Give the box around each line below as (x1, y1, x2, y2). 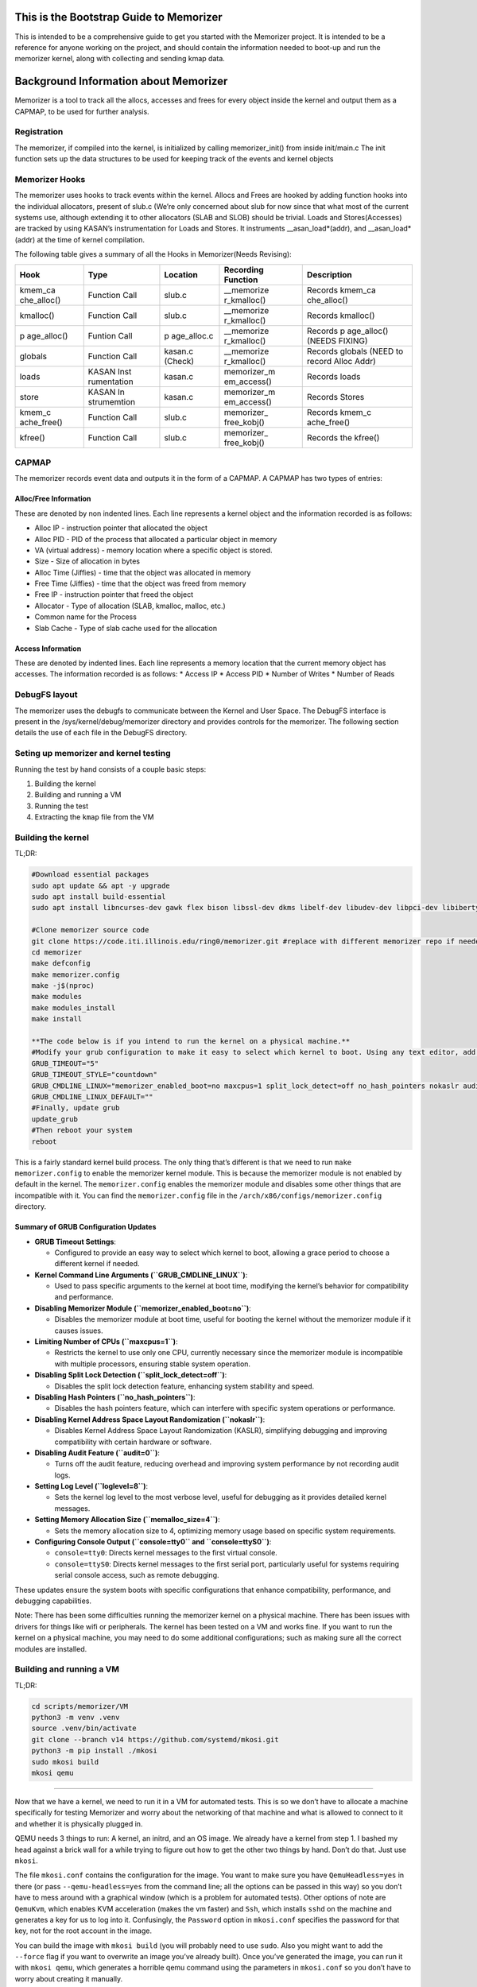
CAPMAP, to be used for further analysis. (14, 107, 150, 116)
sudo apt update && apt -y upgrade (31, 881, 170, 890)
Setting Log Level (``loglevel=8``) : (34, 1482, 149, 1491)
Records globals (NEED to (306, 346, 404, 357)
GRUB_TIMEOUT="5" (31, 1059, 99, 1068)
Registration (14, 126, 64, 138)
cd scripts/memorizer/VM (31, 1702, 129, 1710)
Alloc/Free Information (14, 494, 91, 504)
